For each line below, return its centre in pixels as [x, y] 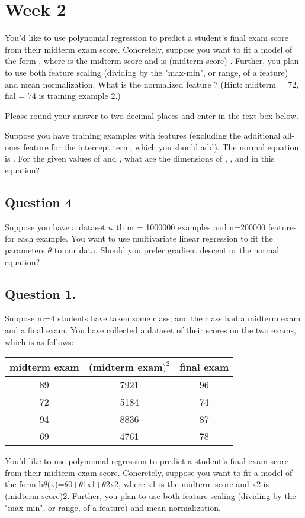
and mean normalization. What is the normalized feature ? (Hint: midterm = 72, [152, 84]
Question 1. [41, 293]
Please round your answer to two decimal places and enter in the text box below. [152, 115]
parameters [25, 250]
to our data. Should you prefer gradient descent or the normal [167, 250]
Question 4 [38, 202]
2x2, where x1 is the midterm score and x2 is [187, 484]
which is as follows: [39, 341]
